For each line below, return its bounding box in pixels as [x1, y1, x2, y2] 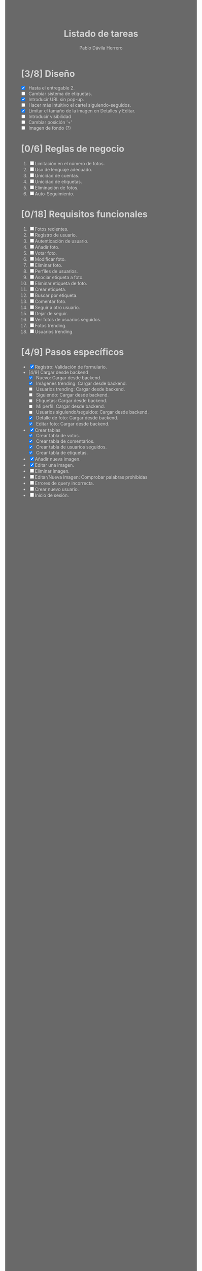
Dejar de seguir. [35, 311, 68, 317]
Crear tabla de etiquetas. [36, 449, 88, 456]
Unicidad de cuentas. [35, 173, 80, 179]
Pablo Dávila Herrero [79, 45, 123, 51]
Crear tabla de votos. [36, 432, 80, 438]
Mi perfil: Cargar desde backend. [36, 403, 106, 409]
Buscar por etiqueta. [35, 292, 78, 298]
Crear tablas [35, 427, 61, 433]
